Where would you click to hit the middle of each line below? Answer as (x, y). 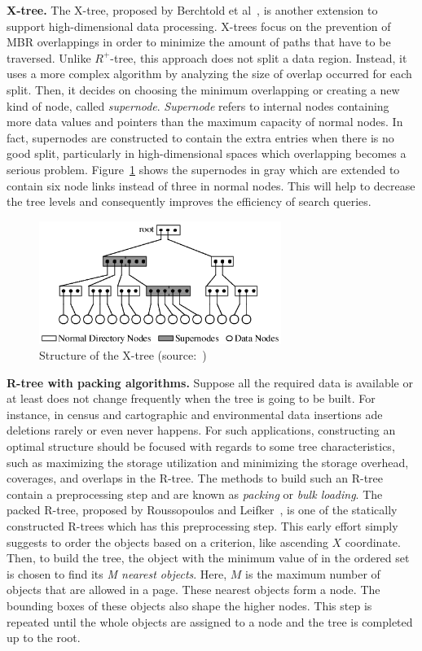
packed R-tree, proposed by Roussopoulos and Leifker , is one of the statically (202, 510)
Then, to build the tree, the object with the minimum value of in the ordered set (208, 558)
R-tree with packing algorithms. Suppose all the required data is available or (210, 382)
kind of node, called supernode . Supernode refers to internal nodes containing (198, 105)
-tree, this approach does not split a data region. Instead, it (259, 57)
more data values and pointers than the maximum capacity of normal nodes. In (205, 122)
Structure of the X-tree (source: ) (123, 355)
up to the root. (44, 638)
